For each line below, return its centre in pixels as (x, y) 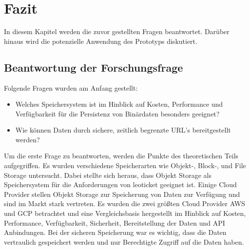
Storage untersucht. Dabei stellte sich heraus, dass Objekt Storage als (108, 175)
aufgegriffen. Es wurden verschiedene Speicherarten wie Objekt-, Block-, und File (125, 165)
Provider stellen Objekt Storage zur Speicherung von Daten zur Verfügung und (122, 194)
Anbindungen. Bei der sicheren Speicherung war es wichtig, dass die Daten (115, 232)
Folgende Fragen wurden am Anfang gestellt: (71, 87)
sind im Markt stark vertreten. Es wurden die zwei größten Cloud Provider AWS (125, 203)
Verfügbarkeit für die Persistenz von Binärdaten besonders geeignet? (117, 113)
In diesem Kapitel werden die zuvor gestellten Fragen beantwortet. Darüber (117, 31)
